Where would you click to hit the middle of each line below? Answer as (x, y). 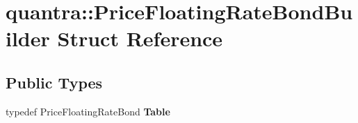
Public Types (54, 82)
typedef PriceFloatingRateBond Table (88, 111)
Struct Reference (140, 38)
